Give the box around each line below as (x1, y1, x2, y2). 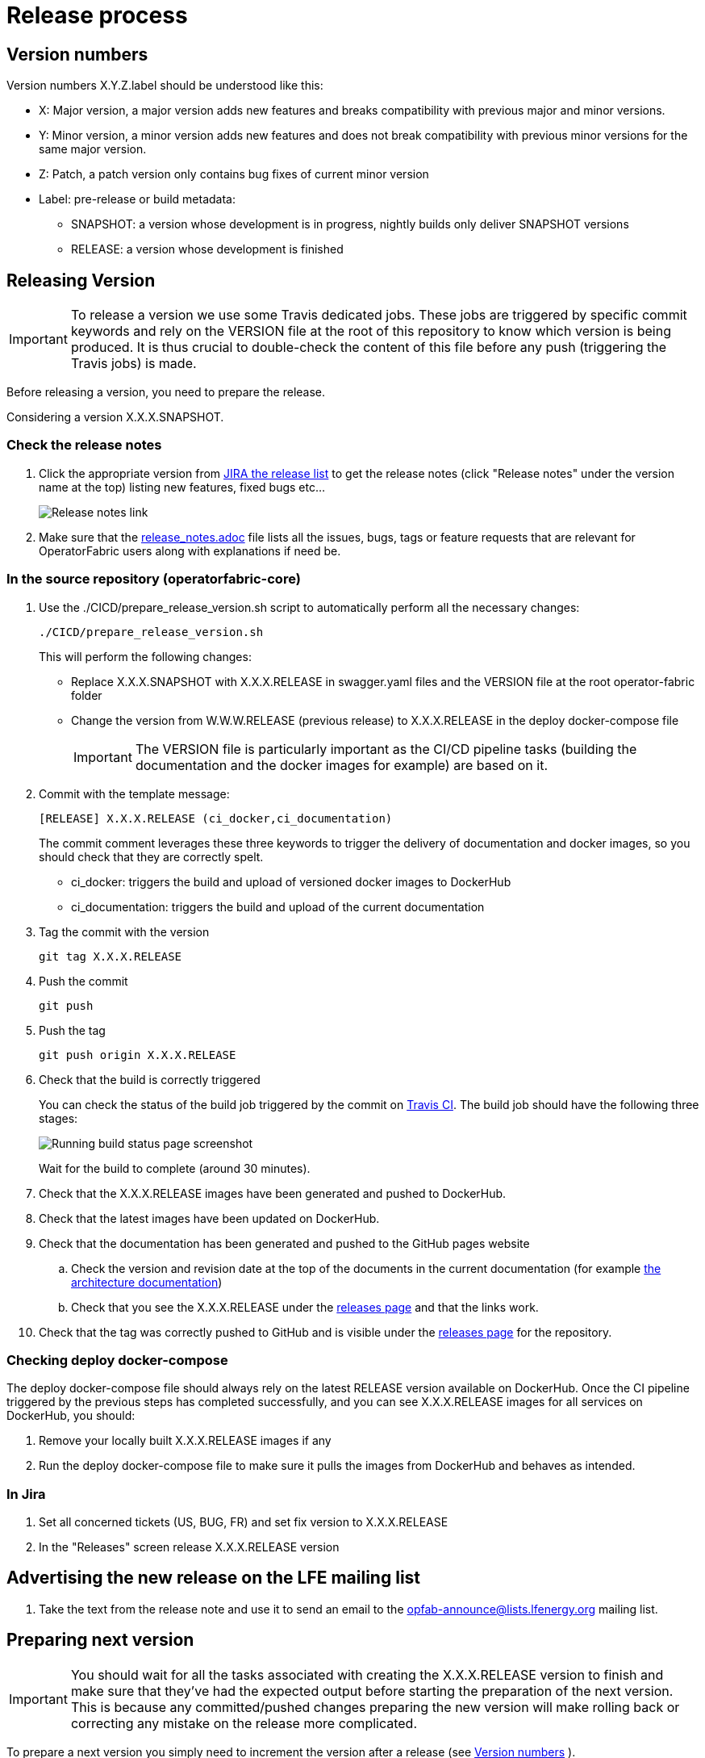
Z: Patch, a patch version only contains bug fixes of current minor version (39, 167, 429, 182)
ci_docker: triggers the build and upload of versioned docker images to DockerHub (71, 874, 511, 889)
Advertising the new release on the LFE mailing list (6, 1568, 421, 1588)
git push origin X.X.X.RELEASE (39, 1048, 236, 1061)
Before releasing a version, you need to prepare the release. (6, 385, 326, 400)
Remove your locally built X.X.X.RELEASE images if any (39, 1434, 332, 1448)
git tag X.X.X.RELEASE (39, 949, 182, 963)
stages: (39, 1111, 78, 1125)
